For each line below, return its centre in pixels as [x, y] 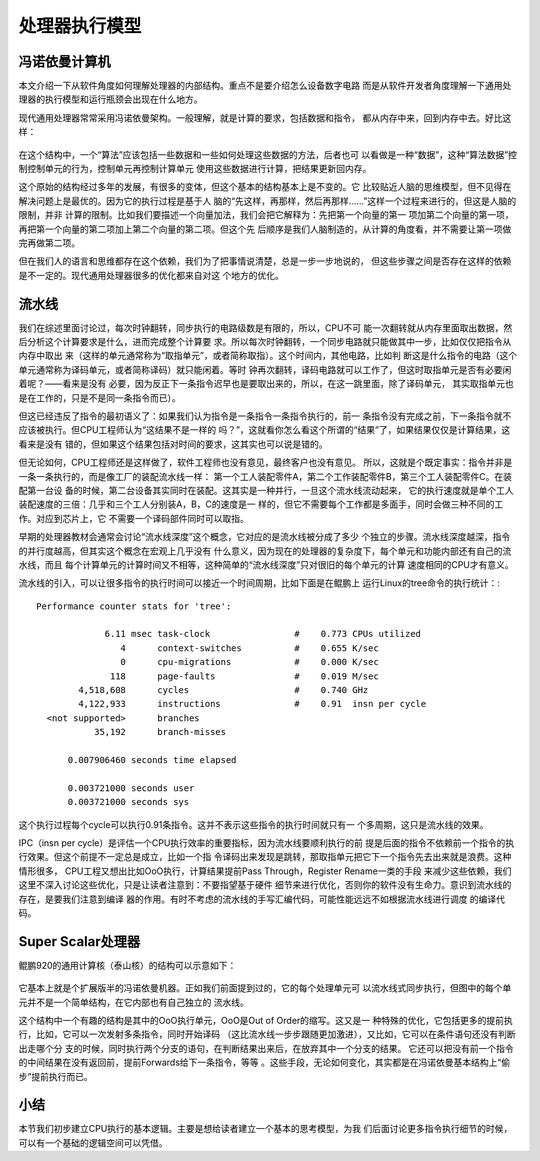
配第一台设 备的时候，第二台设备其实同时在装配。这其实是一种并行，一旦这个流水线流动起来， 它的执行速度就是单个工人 [266, 490]
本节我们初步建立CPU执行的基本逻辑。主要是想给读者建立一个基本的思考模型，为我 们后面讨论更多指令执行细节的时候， [265, 1129]
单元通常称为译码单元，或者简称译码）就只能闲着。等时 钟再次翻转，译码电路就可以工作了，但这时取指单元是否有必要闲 [265, 369]
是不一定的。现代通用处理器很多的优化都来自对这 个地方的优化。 [151, 275]
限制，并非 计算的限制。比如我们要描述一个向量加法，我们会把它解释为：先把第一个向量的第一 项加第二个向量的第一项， [266, 215]
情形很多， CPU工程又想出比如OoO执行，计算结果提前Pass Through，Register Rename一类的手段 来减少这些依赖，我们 [265, 871]
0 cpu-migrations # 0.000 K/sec [249, 662]
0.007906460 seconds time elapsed [152, 759]
